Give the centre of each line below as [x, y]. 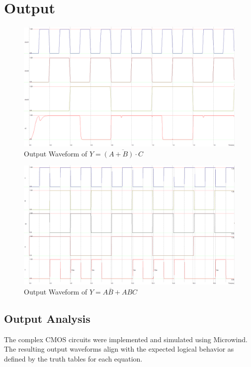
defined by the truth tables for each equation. [73, 359]
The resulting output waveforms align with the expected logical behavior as [119, 349]
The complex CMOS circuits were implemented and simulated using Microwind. [126, 339]
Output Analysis [47, 319]
